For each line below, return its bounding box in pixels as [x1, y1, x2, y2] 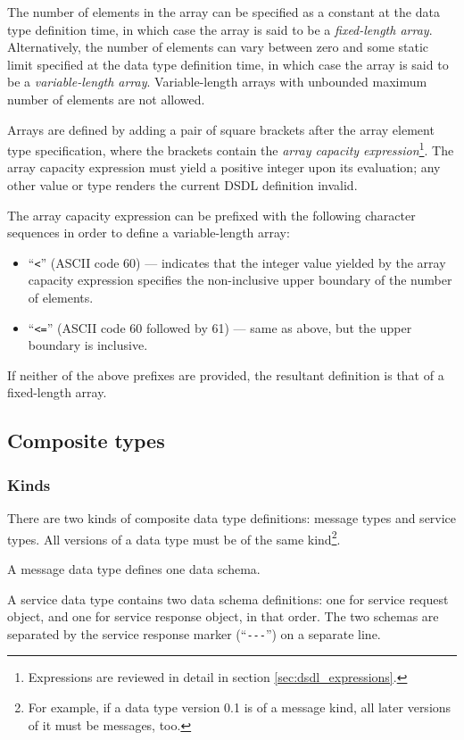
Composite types [7, 427, 165, 454]
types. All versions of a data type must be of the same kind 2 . [7, 527, 341, 548]
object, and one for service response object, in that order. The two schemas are [7, 607, 439, 626]
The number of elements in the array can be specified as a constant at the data [7, 3, 440, 21]
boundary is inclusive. [28, 336, 148, 354]
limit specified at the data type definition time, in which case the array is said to [7, 54, 449, 73]
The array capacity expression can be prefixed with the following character [7, 205, 416, 224]
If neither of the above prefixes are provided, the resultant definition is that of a [7, 365, 444, 384]
